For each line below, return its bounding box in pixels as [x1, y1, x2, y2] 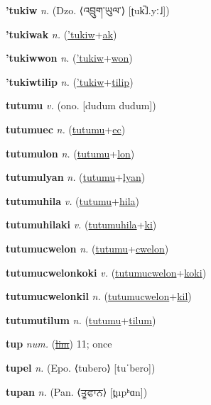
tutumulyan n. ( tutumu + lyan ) [6, 170, 146, 184]
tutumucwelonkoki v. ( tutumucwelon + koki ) [6, 265, 207, 279]
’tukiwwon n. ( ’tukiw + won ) [6, 50, 133, 65]
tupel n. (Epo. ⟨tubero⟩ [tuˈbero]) [6, 360, 156, 375]
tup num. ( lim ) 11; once [6, 336, 112, 351]
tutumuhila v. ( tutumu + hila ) [6, 193, 140, 208]
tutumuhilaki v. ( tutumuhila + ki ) [6, 217, 157, 232]
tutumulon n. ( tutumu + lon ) [6, 145, 135, 160]
